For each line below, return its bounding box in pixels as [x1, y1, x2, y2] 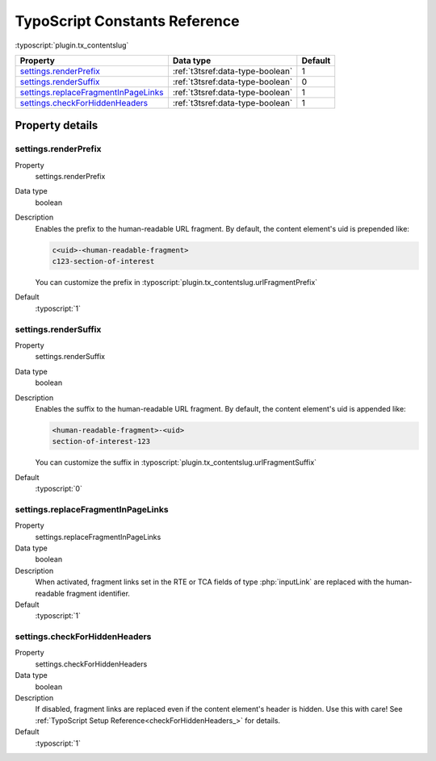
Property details [15, 119, 99, 132]
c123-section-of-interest [52, 257, 155, 266]
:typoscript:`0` [35, 484, 82, 494]
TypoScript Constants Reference [15, 12, 240, 30]
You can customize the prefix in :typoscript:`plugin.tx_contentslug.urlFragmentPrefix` [35, 278, 318, 287]
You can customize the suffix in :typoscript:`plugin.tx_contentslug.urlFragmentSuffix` [35, 458, 317, 467]
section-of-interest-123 [52, 437, 151, 446]
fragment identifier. [65, 588, 131, 598]
